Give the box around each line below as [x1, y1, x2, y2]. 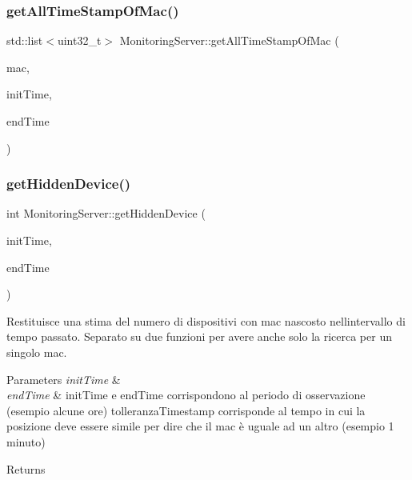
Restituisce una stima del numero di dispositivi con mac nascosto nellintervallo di [6, 312, 406, 329]
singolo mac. [6, 343, 67, 360]
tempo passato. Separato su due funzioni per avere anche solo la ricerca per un [6, 328, 392, 345]
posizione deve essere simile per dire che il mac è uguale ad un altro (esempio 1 [6, 418, 394, 434]
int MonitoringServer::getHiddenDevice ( [6, 205, 206, 222]
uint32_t [57, 32, 102, 49]
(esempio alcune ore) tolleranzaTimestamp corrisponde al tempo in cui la [6, 402, 366, 418]
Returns [6, 460, 46, 477]
